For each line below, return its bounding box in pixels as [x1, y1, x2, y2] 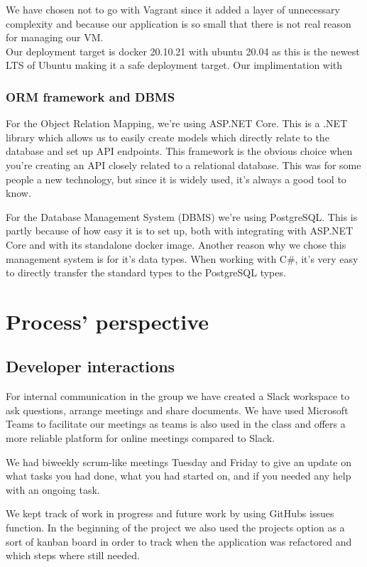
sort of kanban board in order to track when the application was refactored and [6, 534, 352, 549]
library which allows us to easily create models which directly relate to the [6, 129, 329, 144]
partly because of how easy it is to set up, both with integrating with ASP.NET [6, 223, 354, 238]
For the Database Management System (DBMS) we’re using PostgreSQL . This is [6, 209, 358, 224]
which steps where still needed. [6, 548, 140, 563]
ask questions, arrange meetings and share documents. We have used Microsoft [6, 402, 349, 417]
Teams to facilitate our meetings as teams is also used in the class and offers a [6, 416, 346, 431]
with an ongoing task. [6, 482, 100, 497]
